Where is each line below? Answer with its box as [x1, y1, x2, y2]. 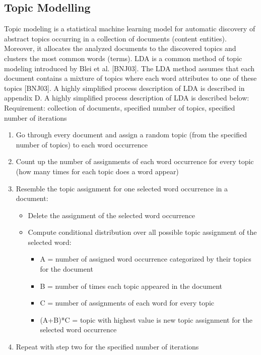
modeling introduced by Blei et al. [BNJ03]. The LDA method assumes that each [4, 63, 255, 73]
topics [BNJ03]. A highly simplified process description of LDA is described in [4, 82, 245, 93]
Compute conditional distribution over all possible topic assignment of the [28, 227, 257, 237]
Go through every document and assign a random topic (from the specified [16, 129, 247, 140]
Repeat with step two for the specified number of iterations [16, 341, 199, 352]
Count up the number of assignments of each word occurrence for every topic [16, 156, 254, 167]
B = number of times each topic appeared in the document [40, 280, 222, 291]
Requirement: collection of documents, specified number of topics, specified [4, 102, 235, 113]
